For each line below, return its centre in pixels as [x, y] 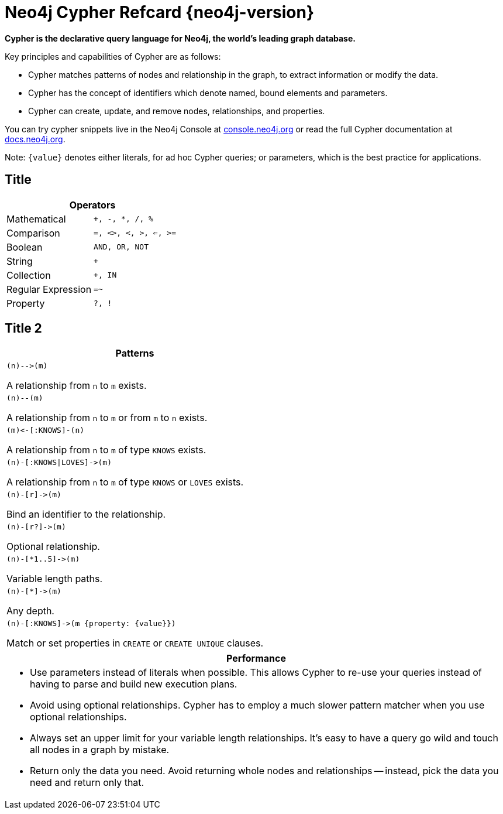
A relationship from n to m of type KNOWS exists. [106, 450]
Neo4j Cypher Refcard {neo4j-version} [160, 12]
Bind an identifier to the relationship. [86, 514]
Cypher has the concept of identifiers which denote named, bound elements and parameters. [208, 93]
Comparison [33, 233]
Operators [92, 205]
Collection [29, 275]
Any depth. [30, 611]
